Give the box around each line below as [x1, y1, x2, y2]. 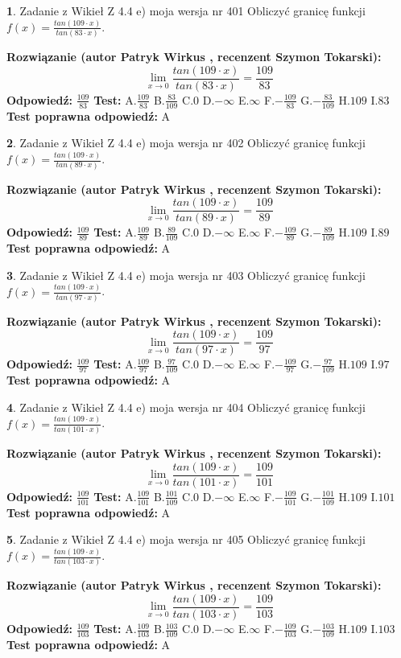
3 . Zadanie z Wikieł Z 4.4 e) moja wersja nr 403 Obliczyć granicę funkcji [6, 266, 366, 283]
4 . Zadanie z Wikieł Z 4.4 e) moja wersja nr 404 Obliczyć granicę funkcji [6, 398, 366, 415]
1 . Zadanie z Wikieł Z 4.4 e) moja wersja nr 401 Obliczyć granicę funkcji [6, 2, 366, 19]
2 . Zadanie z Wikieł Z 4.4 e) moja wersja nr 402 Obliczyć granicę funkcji [6, 134, 366, 151]
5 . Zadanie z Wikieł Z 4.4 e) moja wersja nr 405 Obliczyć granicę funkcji [6, 531, 366, 548]
